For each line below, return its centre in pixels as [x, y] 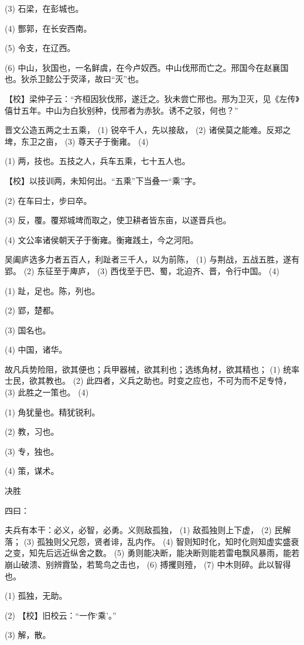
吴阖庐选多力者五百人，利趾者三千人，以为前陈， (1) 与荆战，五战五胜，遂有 [152, 259]
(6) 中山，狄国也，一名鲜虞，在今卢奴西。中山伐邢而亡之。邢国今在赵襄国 [147, 67]
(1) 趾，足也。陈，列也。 [52, 290]
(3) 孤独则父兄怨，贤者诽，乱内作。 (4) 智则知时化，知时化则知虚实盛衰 [161, 541]
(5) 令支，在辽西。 [40, 48]
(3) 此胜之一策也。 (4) [47, 392]
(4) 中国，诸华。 [36, 349]
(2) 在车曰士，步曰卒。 [48, 200]
